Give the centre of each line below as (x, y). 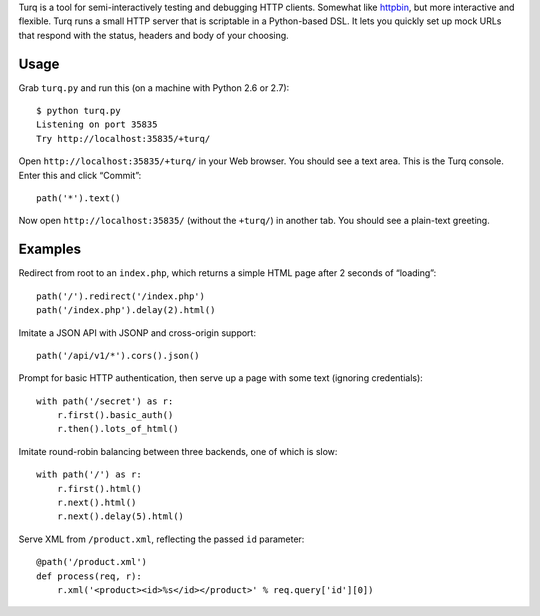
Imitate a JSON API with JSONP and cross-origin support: (137, 332)
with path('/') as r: (89, 474)
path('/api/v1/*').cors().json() (118, 355)
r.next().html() (96, 503)
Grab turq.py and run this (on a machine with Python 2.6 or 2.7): (154, 87)
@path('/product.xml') (92, 562)
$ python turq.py (78, 111)
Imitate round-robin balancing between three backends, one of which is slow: (178, 451)
